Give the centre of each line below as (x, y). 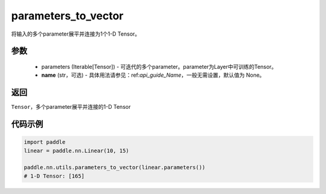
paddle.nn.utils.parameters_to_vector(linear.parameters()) (115, 167)
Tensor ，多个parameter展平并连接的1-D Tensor (71, 107)
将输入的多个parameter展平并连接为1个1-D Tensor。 (76, 34)
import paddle (45, 142)
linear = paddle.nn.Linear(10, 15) (76, 150)
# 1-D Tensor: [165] (54, 176)
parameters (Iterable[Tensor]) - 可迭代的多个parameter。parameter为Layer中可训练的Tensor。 (159, 66)
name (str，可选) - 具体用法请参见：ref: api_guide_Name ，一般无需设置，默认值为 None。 (153, 75)
